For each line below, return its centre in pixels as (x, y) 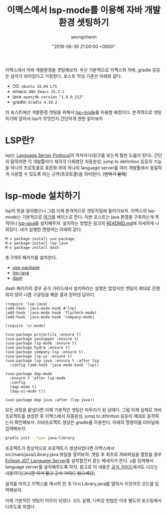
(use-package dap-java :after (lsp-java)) (50, 400)
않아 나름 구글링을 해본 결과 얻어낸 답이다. (55, 294)
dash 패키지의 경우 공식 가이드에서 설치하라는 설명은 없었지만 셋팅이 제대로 (78, 288)
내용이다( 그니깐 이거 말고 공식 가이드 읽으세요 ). (51, 473)
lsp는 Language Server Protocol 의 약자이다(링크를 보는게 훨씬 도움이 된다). (79, 155)
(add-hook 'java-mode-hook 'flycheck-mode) (51, 313)
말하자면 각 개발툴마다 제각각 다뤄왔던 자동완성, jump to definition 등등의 (82, 161)
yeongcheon (84, 37)
